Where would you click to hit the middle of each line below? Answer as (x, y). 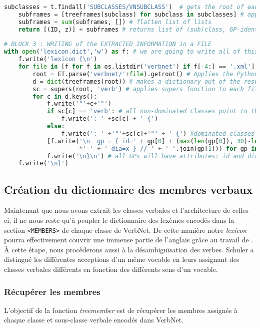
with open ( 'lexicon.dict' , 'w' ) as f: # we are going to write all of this (131, 52)
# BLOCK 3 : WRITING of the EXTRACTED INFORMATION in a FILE (108, 44)
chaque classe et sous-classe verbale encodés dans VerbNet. (94, 320)
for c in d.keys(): (65, 96)
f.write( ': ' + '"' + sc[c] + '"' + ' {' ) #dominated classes (158, 133)
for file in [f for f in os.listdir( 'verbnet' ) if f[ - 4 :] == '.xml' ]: (138, 67)
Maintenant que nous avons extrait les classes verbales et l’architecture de (117, 210)
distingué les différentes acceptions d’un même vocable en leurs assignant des (122, 259)
